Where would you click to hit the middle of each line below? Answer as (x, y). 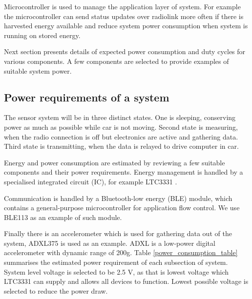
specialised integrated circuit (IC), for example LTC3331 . (91, 181)
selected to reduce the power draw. (56, 290)
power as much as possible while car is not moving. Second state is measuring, (121, 127)
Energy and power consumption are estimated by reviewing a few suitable (115, 162)
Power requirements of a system (87, 97)
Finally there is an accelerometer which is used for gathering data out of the (118, 233)
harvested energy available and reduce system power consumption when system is (126, 26)
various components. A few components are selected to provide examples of (116, 61)
